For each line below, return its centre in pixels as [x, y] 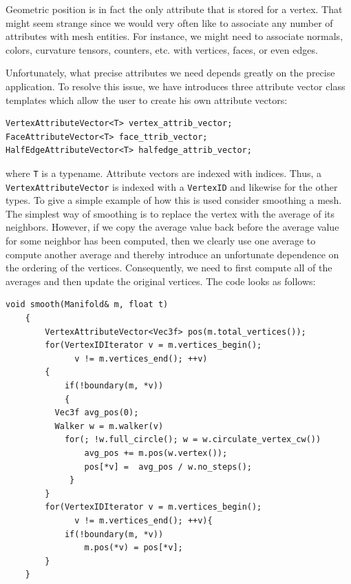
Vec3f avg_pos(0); [97, 413]
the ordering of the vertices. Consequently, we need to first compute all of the [169, 268]
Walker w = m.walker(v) [109, 426]
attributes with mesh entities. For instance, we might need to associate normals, [174, 36]
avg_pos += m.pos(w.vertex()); [156, 453]
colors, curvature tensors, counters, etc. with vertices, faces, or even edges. [162, 49]
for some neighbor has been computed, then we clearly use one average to [161, 241]
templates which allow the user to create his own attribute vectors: [147, 100]
